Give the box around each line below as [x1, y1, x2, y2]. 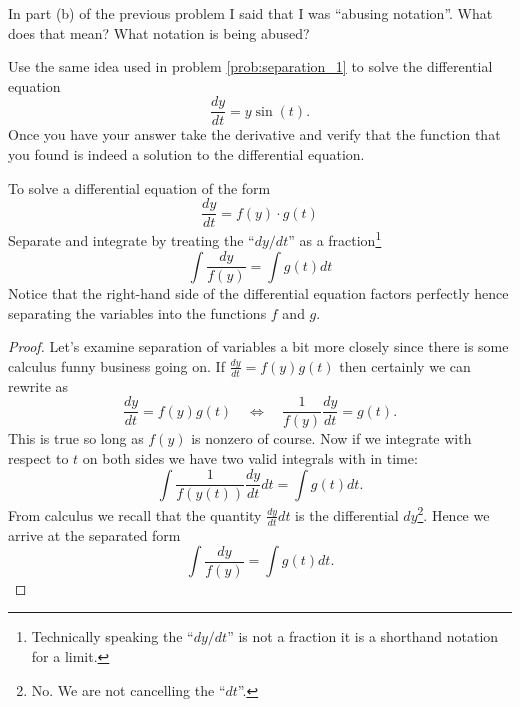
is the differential [295, 504, 399, 525]
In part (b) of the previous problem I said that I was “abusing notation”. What [8, 3, 493, 23]
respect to [8, 447, 69, 468]
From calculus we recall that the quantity [8, 504, 262, 525]
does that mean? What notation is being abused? [8, 22, 310, 43]
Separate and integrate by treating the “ [8, 229, 255, 250]
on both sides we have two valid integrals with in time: [82, 447, 418, 468]
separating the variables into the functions [8, 302, 267, 323]
